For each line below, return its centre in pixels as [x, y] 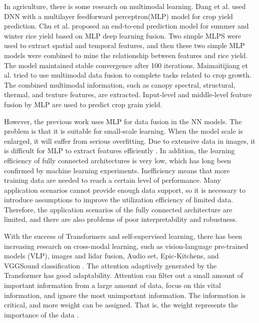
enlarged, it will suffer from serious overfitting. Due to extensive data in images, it [130, 140]
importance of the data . [41, 314]
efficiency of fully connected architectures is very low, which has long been [118, 160]
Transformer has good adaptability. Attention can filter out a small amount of [123, 275]
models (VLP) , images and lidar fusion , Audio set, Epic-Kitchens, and [111, 256]
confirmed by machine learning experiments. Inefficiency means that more [117, 170]
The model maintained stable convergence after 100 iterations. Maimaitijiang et [126, 65]
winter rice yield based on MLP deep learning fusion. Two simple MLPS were [123, 35]
